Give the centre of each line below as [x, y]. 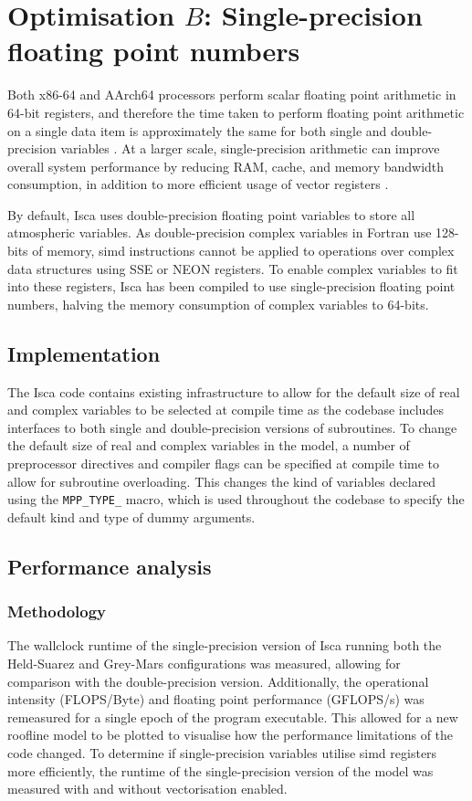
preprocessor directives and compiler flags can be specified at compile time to [224, 464]
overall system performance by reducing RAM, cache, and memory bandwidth [226, 166]
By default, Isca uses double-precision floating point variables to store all [211, 214]
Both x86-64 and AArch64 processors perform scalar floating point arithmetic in [232, 95]
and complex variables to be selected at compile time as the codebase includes [226, 410]
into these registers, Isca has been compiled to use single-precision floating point [231, 286]
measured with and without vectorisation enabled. [147, 789]
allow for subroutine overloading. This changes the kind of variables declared [222, 481]
